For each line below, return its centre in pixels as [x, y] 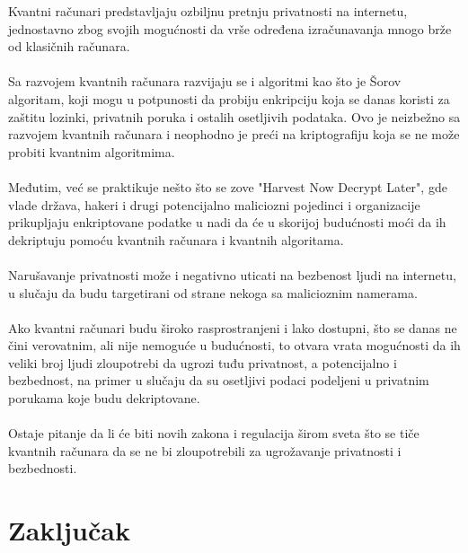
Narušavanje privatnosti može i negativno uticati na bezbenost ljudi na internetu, [232, 274]
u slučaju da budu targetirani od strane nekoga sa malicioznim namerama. [213, 292]
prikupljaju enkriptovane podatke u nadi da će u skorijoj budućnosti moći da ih [227, 222]
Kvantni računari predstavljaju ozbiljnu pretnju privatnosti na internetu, [208, 11]
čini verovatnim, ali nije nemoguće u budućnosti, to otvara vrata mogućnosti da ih [234, 345]
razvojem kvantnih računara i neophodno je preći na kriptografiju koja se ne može [234, 134]
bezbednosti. [43, 468]
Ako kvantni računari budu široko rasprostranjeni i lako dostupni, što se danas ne [233, 327]
